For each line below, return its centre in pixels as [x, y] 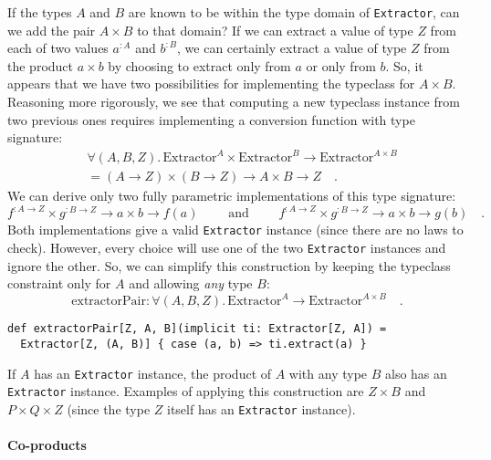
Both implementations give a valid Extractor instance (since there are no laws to [235, 230]
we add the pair [52, 30]
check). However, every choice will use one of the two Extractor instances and [227, 248]
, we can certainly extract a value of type [292, 48]
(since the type [109, 409]
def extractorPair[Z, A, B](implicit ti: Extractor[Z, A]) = [197, 329]
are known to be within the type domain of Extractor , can [294, 12]
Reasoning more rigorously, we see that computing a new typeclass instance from [234, 102]
